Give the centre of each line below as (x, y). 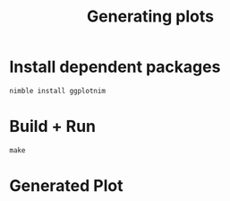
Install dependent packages (115, 67)
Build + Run (53, 127)
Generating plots (150, 17)
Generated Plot (66, 186)
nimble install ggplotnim (57, 91)
